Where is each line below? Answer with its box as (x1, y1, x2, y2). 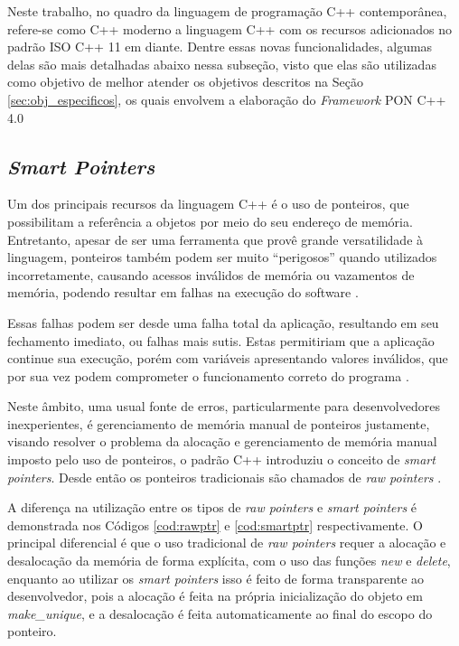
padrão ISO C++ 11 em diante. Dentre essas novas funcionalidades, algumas (7, 37, 433, 56)
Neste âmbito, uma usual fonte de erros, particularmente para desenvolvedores (7, 397, 440, 416)
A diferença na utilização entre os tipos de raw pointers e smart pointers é (7, 498, 417, 517)
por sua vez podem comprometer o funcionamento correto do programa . (7, 366, 409, 385)
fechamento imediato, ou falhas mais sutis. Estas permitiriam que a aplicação (7, 331, 435, 350)
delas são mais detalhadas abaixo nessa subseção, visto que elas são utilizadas (7, 54, 436, 73)
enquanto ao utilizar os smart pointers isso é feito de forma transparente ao (7, 568, 425, 587)
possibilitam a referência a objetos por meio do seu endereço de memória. (7, 211, 413, 230)
